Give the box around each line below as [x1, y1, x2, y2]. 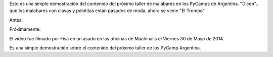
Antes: [9, 17, 23, 23]
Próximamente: [9, 26, 41, 32]
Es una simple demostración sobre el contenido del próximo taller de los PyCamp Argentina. [9, 44, 201, 50]
